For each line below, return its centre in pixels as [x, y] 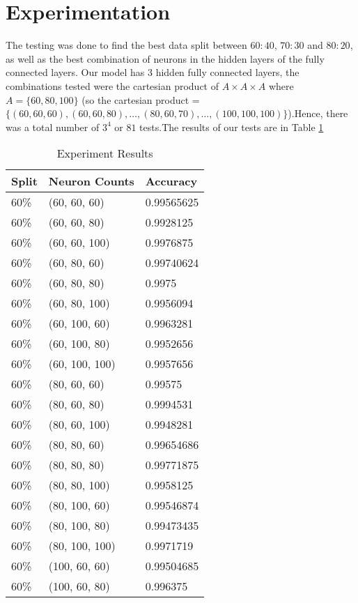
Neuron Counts [91, 181]
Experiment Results [105, 153]
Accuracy [171, 181]
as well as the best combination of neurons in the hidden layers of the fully [165, 58]
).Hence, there [318, 113]
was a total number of [53, 127]
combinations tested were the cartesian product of [112, 85]
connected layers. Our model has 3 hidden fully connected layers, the [153, 72]
